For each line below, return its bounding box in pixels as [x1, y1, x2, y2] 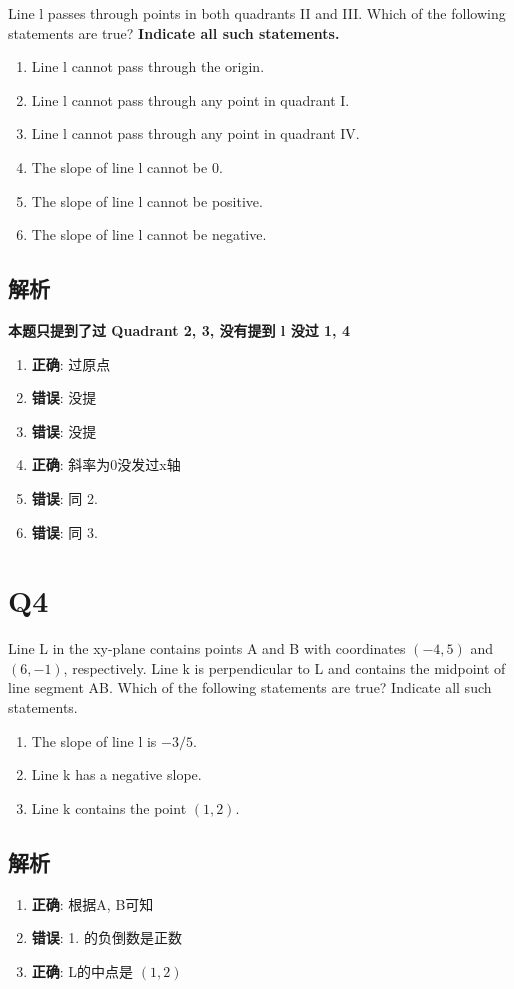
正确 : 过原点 [31, 353, 111, 374]
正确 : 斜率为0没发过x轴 [31, 454, 181, 475]
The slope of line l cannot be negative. [31, 224, 267, 245]
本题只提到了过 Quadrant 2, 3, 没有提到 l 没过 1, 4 [8, 319, 350, 340]
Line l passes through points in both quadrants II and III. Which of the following [8, 3, 506, 23]
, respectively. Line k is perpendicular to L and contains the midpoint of [63, 657, 506, 678]
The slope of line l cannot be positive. [31, 190, 263, 211]
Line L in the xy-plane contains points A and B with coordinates [8, 638, 406, 659]
